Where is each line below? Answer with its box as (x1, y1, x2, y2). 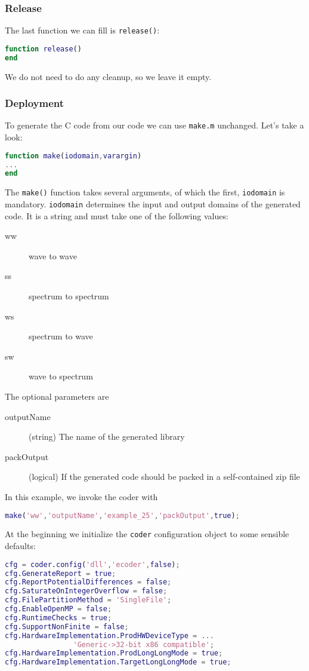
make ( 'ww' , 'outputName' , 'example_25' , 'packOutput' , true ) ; (5, 511, 240, 520)
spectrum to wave (29, 330, 93, 342)
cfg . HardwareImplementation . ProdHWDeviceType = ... (5, 631, 214, 640)
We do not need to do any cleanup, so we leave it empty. (5, 70, 212, 82)
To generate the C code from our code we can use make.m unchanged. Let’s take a (5, 119, 304, 131)
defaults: (5, 540, 36, 552)
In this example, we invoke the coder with (5, 490, 158, 503)
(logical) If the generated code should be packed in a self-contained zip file (29, 470, 300, 483)
